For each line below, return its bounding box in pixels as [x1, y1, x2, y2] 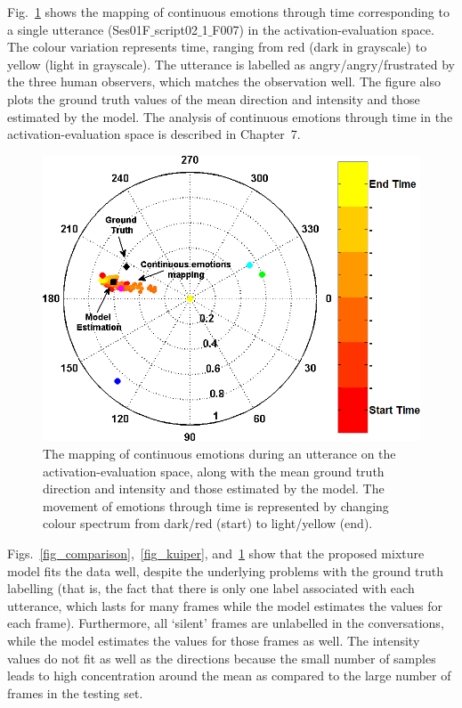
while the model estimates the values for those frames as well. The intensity [7, 631, 420, 649]
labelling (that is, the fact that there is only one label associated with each [7, 579, 415, 598]
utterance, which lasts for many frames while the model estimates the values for [7, 596, 443, 614]
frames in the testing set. [7, 683, 143, 702]
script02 [154, 20, 199, 38]
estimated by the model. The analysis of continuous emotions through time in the [7, 107, 453, 126]
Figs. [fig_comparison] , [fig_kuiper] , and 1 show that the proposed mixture [7, 544, 425, 563]
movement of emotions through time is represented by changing [43, 496, 389, 515]
